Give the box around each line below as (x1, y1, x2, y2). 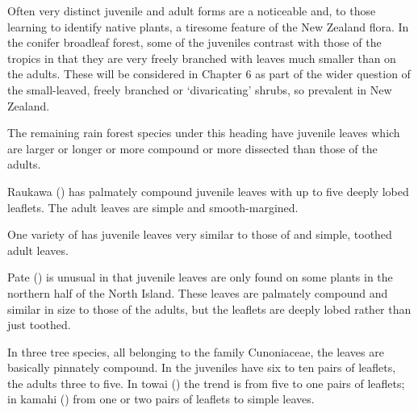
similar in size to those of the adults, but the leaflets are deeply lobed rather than (7, 300, 412, 317)
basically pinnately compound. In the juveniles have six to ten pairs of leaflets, (7, 359, 396, 376)
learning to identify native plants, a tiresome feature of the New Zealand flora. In (7, 18, 409, 35)
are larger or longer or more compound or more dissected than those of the (7, 140, 378, 156)
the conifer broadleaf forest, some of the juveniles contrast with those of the (7, 34, 382, 51)
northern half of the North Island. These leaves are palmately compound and (7, 284, 388, 301)
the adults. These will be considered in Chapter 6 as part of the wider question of (7, 65, 411, 82)
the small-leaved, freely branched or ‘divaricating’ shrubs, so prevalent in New (7, 81, 392, 98)
